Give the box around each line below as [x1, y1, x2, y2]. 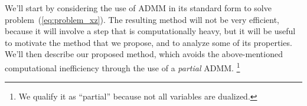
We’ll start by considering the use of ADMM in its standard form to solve [5, 2, 272, 14]
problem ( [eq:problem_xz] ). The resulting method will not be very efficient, [5, 13, 279, 25]
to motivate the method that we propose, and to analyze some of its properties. [5, 36, 292, 48]
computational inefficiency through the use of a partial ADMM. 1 [5, 59, 240, 74]
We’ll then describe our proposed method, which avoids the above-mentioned [5, 48, 283, 60]
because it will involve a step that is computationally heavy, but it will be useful [5, 25, 296, 37]
